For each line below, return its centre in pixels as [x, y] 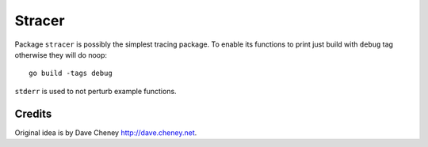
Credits [33, 113]
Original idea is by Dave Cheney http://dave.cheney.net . [106, 132]
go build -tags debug [71, 73]
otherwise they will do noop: [61, 55]
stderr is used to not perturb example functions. [96, 91]
